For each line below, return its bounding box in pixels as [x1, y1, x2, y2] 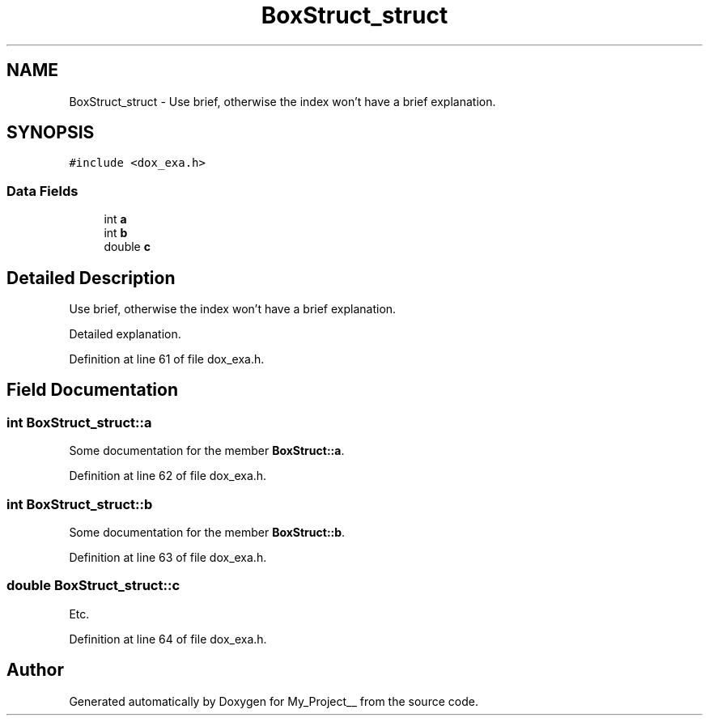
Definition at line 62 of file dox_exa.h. [69, 469, 267, 483]
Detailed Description [6, 267, 176, 288]
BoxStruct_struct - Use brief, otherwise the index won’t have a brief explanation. [69, 94, 496, 108]
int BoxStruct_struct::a [6, 414, 152, 431]
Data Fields [6, 182, 79, 199]
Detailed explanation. [69, 327, 181, 342]
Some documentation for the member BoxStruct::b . [69, 525, 346, 539]
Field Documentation [6, 380, 178, 401]
